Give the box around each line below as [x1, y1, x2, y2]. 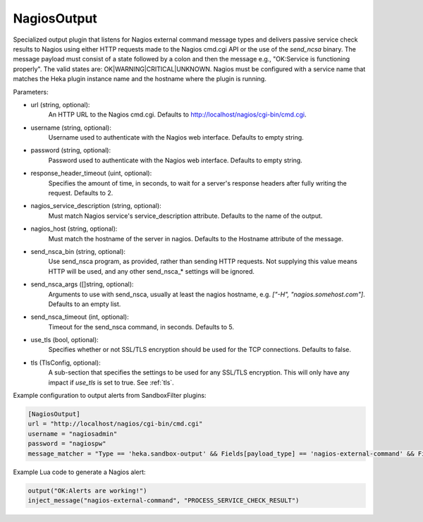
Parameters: [13, 87, 49, 96]
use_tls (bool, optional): [30, 336, 99, 344]
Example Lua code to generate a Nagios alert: [13, 468, 146, 476]
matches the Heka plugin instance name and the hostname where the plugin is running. [13, 75, 267, 83]
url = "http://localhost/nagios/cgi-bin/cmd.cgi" [27, 420, 203, 428]
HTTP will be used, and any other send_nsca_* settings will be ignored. [48, 267, 255, 275]
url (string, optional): [30, 100, 90, 109]
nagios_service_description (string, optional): [30, 202, 161, 210]
